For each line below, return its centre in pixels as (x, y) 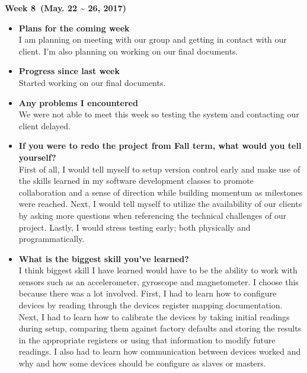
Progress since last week (69, 71)
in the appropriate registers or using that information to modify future (147, 339)
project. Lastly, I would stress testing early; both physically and (135, 227)
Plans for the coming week (74, 28)
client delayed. (44, 125)
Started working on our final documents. (92, 82)
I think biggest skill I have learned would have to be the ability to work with (158, 270)
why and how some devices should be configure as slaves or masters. (142, 363)
